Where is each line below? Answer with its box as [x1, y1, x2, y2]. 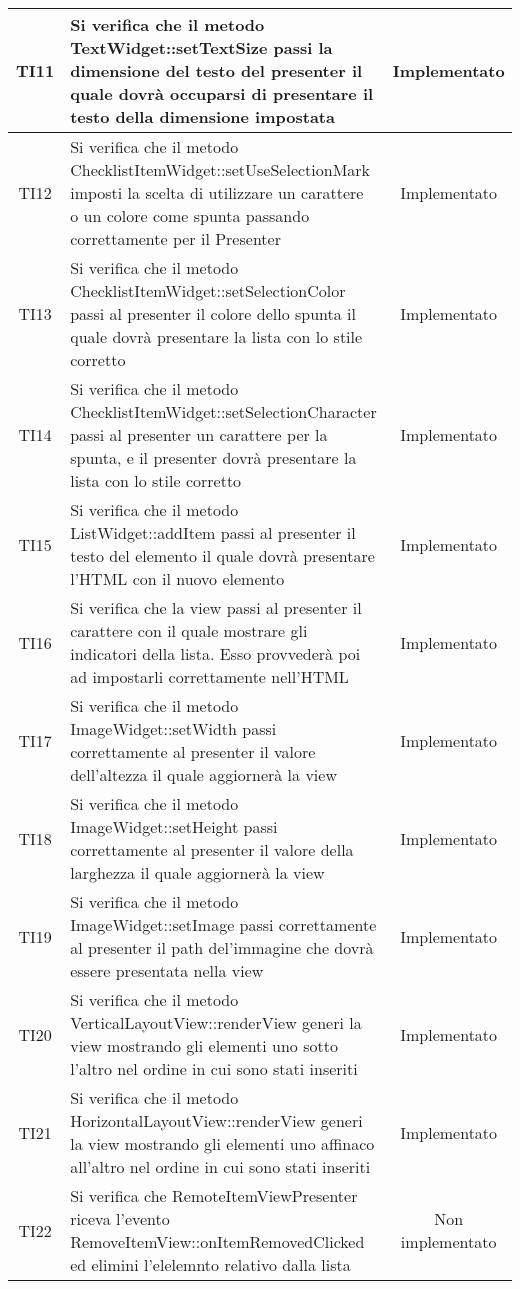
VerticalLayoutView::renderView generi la [70, 1011, 362, 1034]
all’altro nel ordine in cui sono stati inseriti [70, 1155, 371, 1178]
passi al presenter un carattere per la [70, 423, 328, 446]
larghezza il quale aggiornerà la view [70, 861, 325, 884]
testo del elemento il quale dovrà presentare [70, 544, 375, 567]
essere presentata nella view [70, 959, 264, 982]
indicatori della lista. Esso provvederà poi [70, 642, 361, 665]
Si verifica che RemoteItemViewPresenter [70, 1184, 358, 1207]
